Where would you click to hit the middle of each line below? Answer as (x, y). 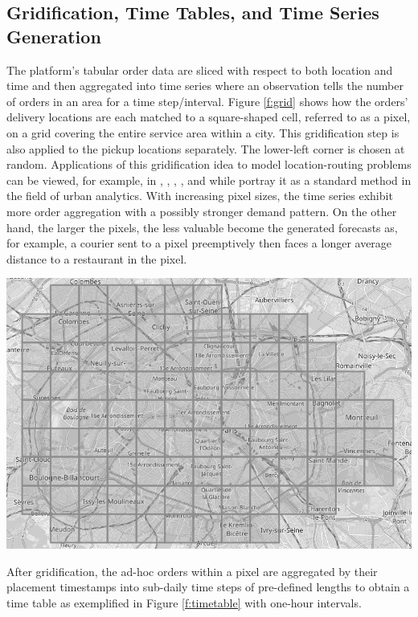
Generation (54, 36)
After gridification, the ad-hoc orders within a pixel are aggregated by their (192, 571)
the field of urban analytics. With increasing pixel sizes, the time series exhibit (200, 196)
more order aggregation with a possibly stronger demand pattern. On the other (202, 211)
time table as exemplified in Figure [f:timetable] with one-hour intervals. (184, 602)
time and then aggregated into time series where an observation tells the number (205, 86)
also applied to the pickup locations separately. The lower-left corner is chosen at (206, 148)
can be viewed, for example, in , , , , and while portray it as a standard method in (209, 180)
